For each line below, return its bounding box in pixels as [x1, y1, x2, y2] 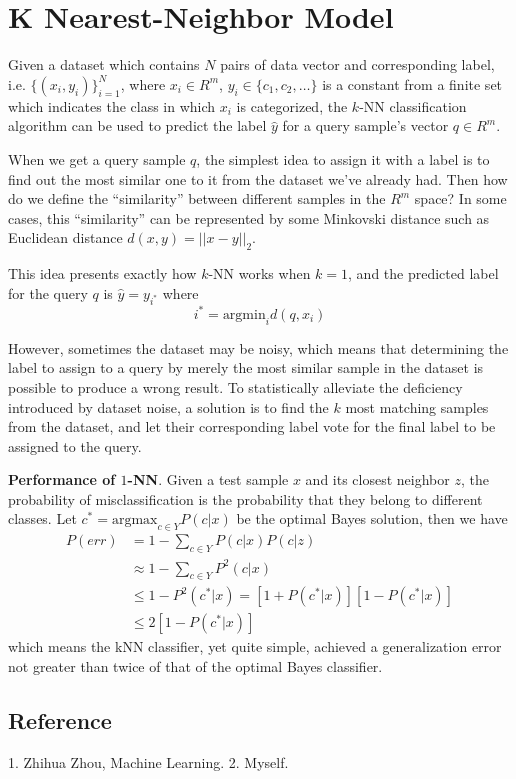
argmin [222, 307, 266, 322]
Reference [8, 705, 112, 736]
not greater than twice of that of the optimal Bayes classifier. [8, 656, 383, 677]
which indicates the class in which [8, 95, 216, 116]
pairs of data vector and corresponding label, [220, 54, 495, 75]
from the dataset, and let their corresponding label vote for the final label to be [8, 416, 496, 437]
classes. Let [8, 508, 77, 529]
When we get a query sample [8, 148, 186, 169]
